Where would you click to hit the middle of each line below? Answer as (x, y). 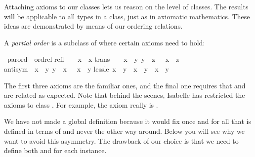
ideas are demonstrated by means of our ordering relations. (93, 26)
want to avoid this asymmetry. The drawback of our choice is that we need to (121, 140)
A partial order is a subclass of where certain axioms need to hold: (105, 42)
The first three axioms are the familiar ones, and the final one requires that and (125, 85)
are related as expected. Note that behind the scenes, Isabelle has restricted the (125, 95)
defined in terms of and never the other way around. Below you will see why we (124, 131)
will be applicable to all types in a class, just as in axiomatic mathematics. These (127, 16)
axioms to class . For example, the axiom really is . (81, 104)
